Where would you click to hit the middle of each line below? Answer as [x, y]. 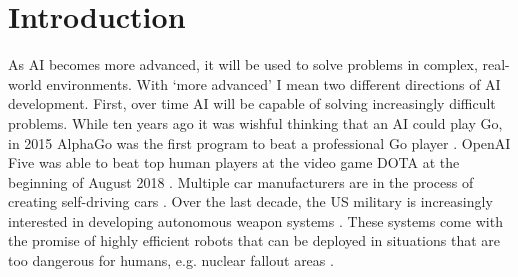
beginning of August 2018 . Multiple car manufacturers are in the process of [241, 181]
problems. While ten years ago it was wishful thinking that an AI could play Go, [255, 122]
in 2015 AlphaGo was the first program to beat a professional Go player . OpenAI [259, 142]
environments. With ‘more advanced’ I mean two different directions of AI [273, 83]
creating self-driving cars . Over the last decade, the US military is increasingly [250, 201]
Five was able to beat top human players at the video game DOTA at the [234, 162]
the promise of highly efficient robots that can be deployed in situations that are [254, 240]
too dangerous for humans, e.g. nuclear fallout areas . [171, 260]
